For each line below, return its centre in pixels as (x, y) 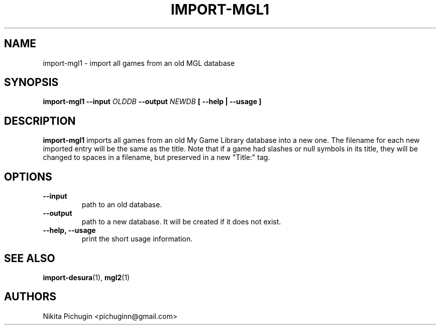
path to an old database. (122, 205)
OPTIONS (28, 177)
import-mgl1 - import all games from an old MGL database (139, 63)
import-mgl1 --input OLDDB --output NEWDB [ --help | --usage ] (152, 102)
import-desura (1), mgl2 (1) (86, 277)
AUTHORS (30, 297)
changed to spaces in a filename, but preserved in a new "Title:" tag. (156, 157)
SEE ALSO (30, 258)
